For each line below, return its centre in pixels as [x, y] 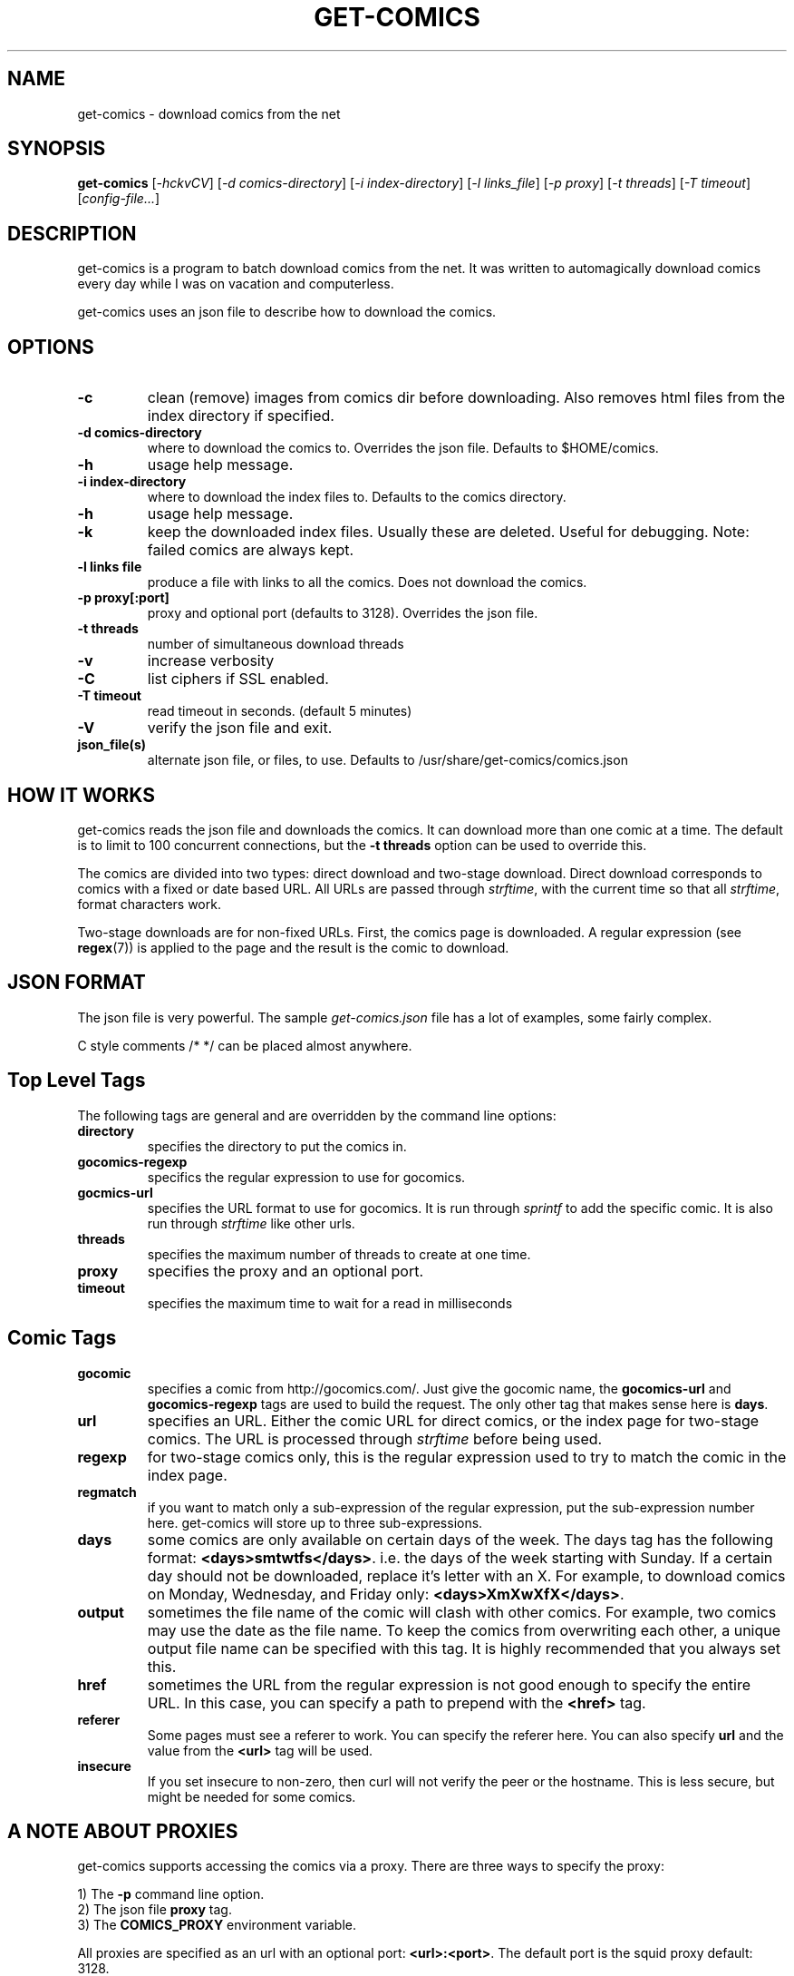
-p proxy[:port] [123, 598]
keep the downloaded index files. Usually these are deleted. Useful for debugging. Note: [448, 532]
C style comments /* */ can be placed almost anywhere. [245, 1045]
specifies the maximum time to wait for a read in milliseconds [330, 1303]
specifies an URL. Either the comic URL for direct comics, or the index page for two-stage [453, 1420]
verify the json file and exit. [240, 728]
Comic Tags [62, 1338]
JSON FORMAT [77, 983]
